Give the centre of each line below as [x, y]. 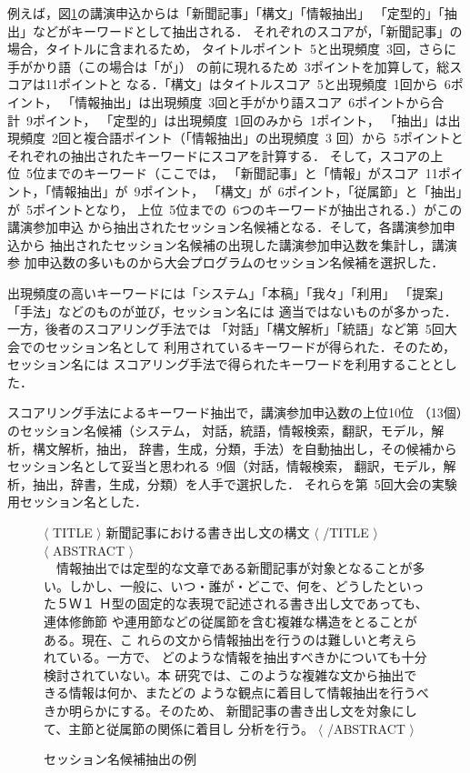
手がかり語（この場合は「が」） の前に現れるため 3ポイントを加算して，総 [229, 66]
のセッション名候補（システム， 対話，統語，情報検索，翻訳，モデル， [220, 431]
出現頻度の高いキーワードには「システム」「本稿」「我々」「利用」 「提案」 [229, 292]
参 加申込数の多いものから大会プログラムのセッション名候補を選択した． [226, 262]
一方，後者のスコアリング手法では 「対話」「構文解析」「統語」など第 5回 [226, 329]
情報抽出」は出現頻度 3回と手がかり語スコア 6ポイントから [253, 101]
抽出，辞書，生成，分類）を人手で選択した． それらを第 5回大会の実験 [245, 483]
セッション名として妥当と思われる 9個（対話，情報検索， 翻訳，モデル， [225, 466]
